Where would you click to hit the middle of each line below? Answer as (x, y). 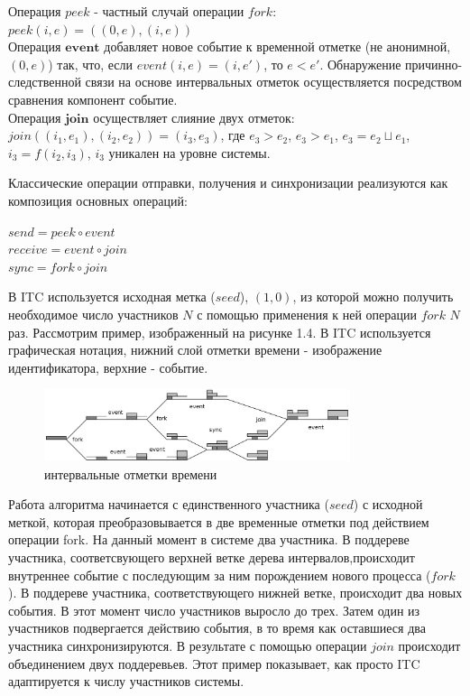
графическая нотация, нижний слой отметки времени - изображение (195, 350)
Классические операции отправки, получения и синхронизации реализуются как (228, 183)
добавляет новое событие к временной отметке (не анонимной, (277, 46)
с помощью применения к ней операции (307, 314)
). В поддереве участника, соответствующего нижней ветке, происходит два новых (235, 593)
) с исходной (388, 504)
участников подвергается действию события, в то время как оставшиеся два (217, 628)
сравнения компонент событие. (93, 99)
